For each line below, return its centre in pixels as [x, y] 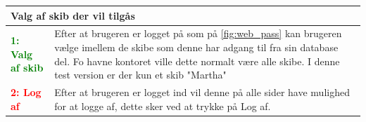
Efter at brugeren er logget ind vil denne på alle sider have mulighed [202, 91]
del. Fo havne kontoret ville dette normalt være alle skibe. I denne [197, 61]
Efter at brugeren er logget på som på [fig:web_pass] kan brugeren [198, 33]
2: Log [26, 91]
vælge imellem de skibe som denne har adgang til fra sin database [196, 47]
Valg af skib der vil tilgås [73, 15]
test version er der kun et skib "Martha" [140, 75]
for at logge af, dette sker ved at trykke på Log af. [163, 106]
